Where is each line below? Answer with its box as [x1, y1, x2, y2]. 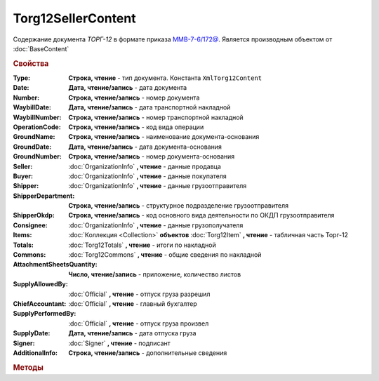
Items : [13, 231, 32, 239]
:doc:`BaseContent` [13, 44, 69, 53]
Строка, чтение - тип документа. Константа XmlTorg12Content [68, 74, 262, 82]
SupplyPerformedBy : [13, 309, 77, 318]
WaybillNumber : [13, 113, 62, 121]
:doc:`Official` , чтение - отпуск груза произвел [68, 319, 209, 328]
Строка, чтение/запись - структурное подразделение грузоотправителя [68, 201, 289, 210]
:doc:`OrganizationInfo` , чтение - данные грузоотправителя [68, 182, 247, 190]
